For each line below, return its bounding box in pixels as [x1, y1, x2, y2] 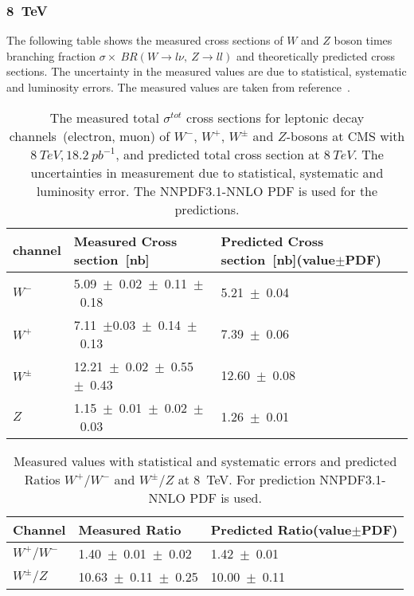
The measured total [49, 108, 159, 127]
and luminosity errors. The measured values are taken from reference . [6, 79, 350, 95]
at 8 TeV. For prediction [178, 469, 316, 488]
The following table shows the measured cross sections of [6, 32, 283, 49]
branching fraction [6, 47, 96, 64]
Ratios [24, 469, 61, 488]
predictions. [174, 199, 240, 218]
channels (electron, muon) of [9, 126, 170, 145]
